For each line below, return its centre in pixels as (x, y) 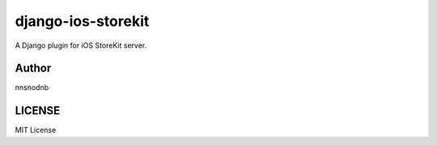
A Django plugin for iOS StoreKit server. (81, 45)
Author (33, 68)
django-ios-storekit (82, 21)
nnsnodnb (32, 87)
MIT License (36, 130)
